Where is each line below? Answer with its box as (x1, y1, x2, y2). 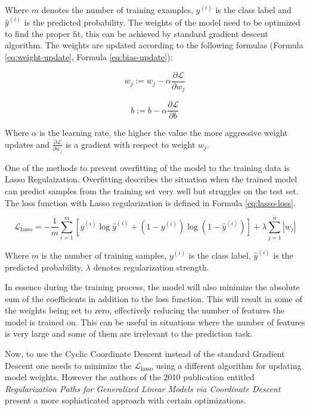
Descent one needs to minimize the (5, 359, 132, 371)
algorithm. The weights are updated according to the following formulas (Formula (5, 39, 303, 51)
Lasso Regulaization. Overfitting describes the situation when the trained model (5, 173, 297, 185)
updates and (5, 138, 50, 150)
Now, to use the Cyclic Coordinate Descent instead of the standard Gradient (5, 347, 285, 360)
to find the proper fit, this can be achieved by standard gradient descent (5, 27, 268, 39)
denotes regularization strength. (93, 260, 209, 273)
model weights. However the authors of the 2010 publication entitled (5, 371, 255, 383)
